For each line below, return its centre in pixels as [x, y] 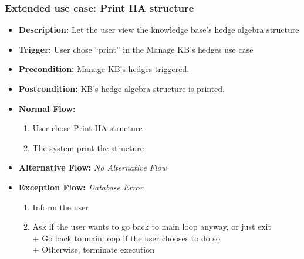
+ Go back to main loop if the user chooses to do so [126, 238]
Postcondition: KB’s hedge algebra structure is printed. [122, 88]
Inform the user [60, 207]
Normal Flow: [47, 108]
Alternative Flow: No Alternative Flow [93, 167]
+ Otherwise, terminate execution [94, 249]
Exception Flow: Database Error [81, 187]
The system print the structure [88, 147]
